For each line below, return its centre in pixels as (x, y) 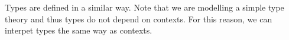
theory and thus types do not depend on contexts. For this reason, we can (139, 19)
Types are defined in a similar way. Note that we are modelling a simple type (144, 7)
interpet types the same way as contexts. (79, 30)
